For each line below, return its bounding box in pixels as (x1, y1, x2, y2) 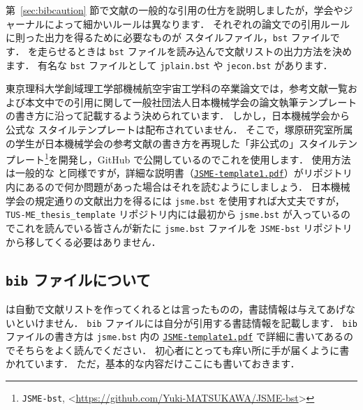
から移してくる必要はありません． (6, 234, 161, 249)
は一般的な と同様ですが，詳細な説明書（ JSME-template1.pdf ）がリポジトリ (6, 166, 353, 180)
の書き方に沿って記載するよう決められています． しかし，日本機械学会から (6, 108, 350, 123)
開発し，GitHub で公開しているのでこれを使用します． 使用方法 (58, 152, 351, 166)
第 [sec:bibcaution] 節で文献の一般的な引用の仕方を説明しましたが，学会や (6, 3, 343, 17)
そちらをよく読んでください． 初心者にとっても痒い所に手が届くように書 (15, 342, 350, 357)
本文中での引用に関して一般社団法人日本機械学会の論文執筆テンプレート (24, 94, 357, 109)
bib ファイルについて (6, 268, 151, 290)
